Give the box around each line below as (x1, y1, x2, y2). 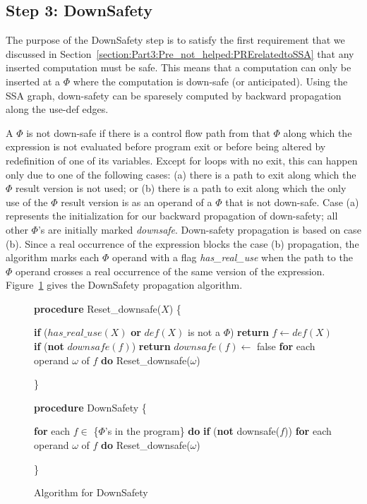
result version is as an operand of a (61, 194, 212, 209)
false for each (256, 339, 315, 354)
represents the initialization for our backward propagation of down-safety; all (6, 208, 338, 223)
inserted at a (6, 73, 61, 88)
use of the (6, 194, 48, 209)
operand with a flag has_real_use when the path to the (112, 250, 353, 265)
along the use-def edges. (6, 102, 109, 116)
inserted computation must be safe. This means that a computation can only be (6, 60, 351, 75)
